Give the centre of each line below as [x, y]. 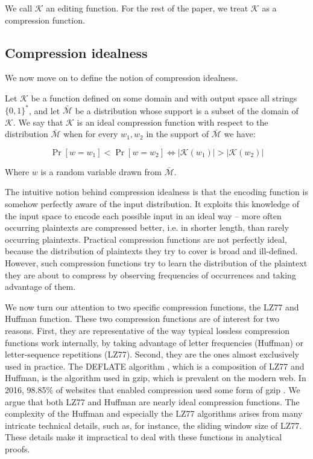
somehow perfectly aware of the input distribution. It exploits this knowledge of [152, 204]
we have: [240, 134]
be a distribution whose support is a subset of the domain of [187, 110]
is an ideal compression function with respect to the [172, 122]
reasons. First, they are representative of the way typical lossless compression [147, 330]
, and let [44, 110]
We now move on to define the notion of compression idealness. [122, 78]
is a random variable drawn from [101, 171]
